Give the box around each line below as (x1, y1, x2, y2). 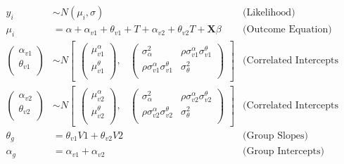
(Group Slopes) (243, 130, 308, 141)
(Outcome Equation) (243, 25, 332, 35)
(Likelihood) (243, 8, 295, 18)
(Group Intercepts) (243, 146, 324, 157)
